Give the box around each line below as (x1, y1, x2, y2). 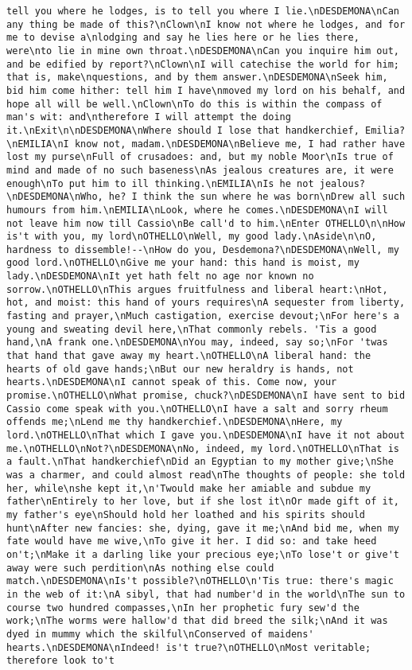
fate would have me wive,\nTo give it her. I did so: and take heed (6, 536, 377, 547)
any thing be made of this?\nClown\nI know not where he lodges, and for (6, 18, 406, 30)
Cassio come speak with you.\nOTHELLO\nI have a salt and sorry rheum (6, 403, 388, 415)
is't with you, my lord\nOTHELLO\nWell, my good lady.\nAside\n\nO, (6, 231, 377, 243)
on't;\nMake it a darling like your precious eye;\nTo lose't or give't (6, 548, 399, 560)
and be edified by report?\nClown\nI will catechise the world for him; (6, 58, 399, 70)
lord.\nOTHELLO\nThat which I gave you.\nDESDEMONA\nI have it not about (6, 430, 406, 441)
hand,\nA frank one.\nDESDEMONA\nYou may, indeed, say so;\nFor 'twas (6, 337, 388, 349)
